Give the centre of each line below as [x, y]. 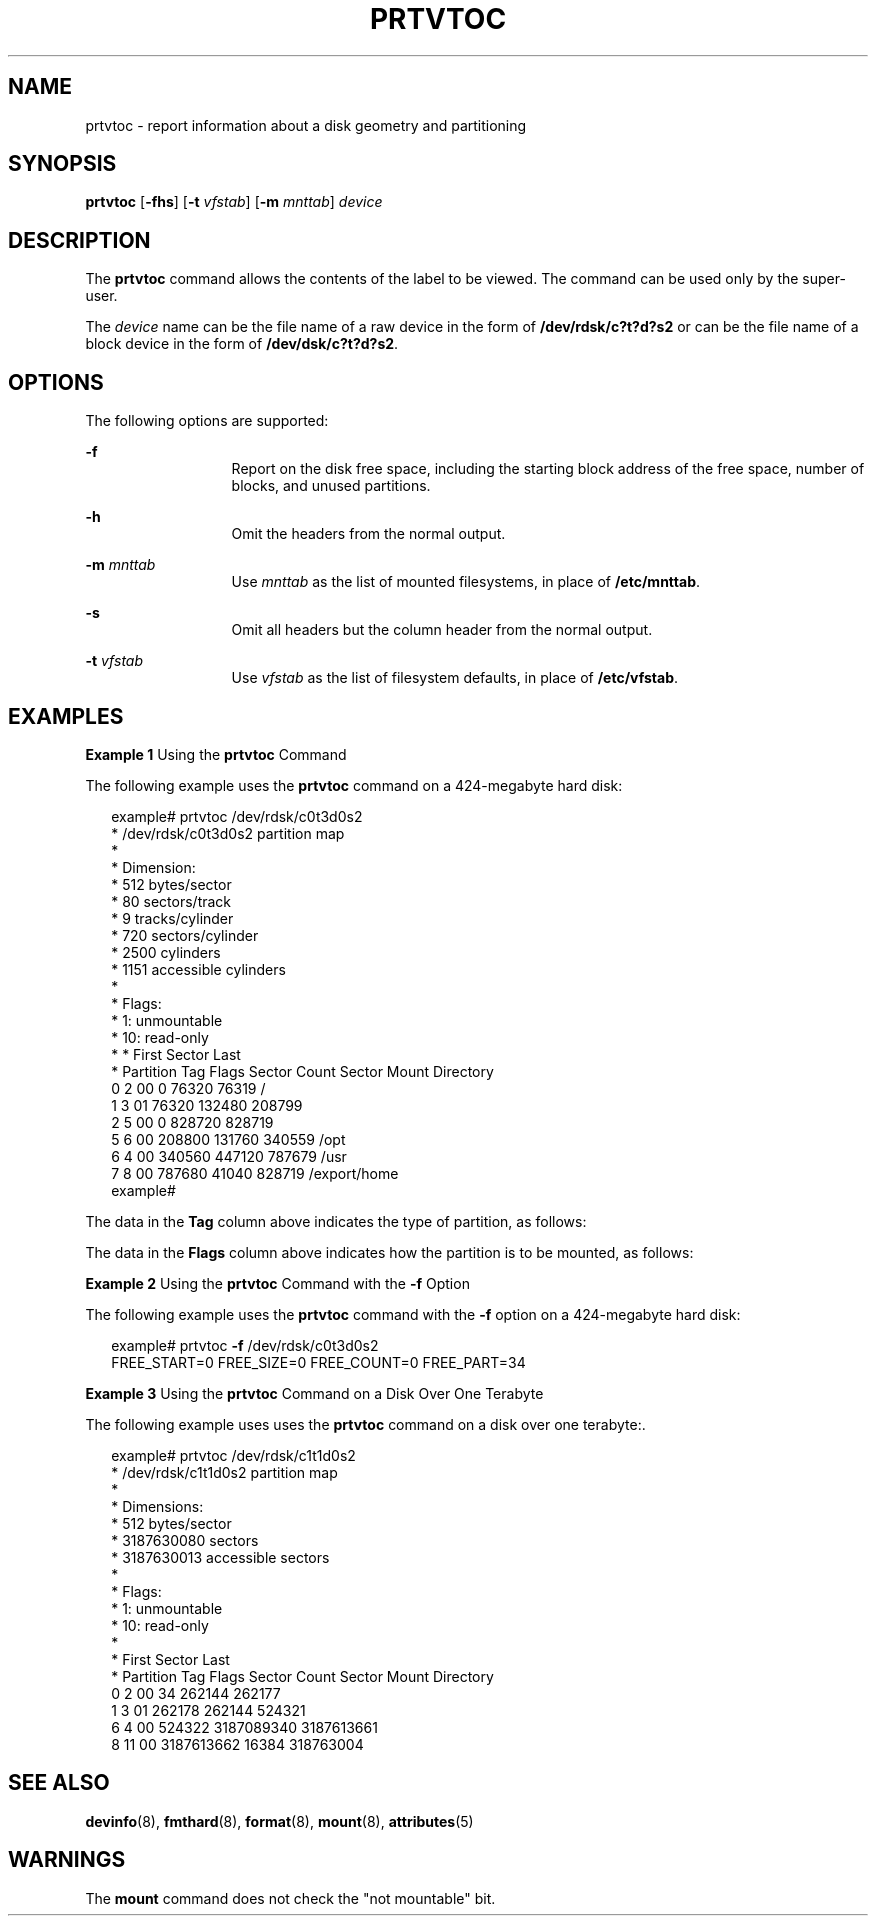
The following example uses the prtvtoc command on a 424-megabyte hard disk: [354, 785]
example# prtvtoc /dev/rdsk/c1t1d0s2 [233, 1455]
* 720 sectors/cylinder [185, 935]
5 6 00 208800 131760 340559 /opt [228, 1139]
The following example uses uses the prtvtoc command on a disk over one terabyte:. [365, 1424]
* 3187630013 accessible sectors [220, 1557]
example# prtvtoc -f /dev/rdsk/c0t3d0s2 [245, 1345]
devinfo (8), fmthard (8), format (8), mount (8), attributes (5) [279, 1821]
